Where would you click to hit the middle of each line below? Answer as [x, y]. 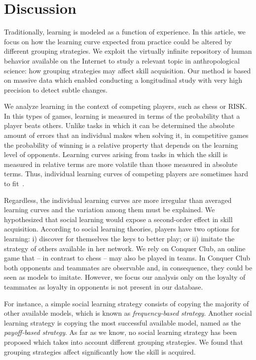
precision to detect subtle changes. [56, 89]
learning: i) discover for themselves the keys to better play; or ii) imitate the [119, 238]
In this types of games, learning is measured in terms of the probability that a [122, 115]
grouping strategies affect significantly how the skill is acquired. [100, 351]
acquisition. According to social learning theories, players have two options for [122, 229]
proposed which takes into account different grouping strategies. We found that [124, 342]
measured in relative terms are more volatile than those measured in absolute [121, 164]
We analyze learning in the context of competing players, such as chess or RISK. [126, 106]
